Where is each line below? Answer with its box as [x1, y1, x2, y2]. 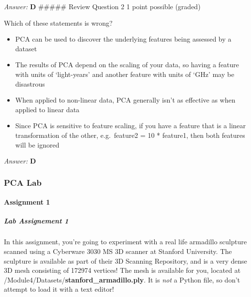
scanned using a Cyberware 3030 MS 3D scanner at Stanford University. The [4, 246, 232, 256]
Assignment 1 [4, 197, 50, 207]
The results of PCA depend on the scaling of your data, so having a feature [15, 59, 239, 70]
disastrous [15, 78, 45, 89]
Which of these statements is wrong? [4, 17, 113, 28]
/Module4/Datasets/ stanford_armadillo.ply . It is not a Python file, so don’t [4, 274, 240, 284]
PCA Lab [4, 176, 42, 188]
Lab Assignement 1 [4, 216, 69, 226]
